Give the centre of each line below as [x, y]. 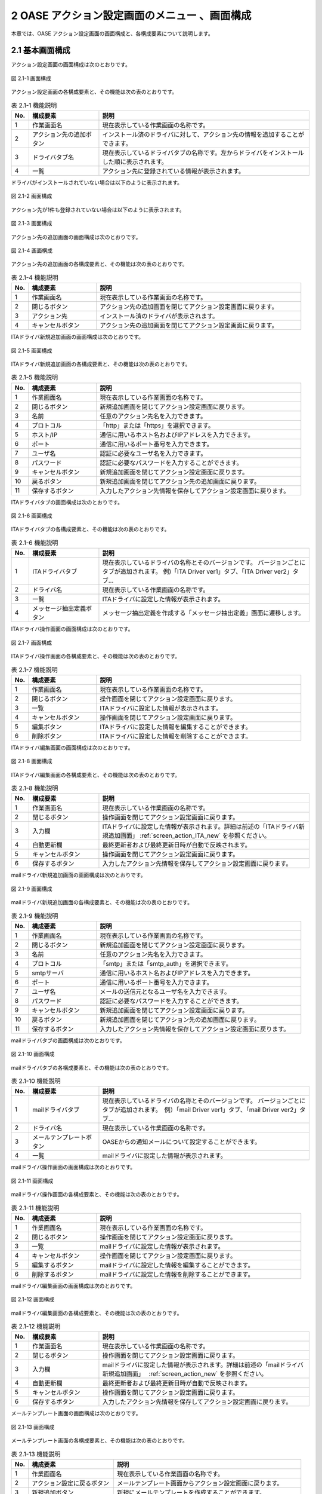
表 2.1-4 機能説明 [35, 277]
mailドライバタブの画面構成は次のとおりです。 [68, 1040]
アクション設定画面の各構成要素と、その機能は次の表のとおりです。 [94, 92]
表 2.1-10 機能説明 [36, 1081]
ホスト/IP [45, 434]
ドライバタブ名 [53, 157]
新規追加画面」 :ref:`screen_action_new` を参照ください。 [185, 1374]
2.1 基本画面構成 [41, 50]
